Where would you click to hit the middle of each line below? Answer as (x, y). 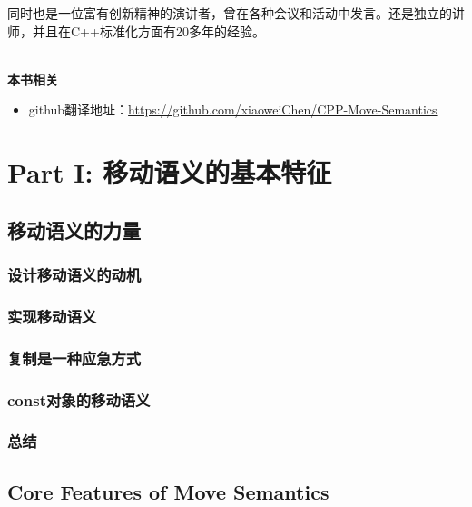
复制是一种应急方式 (74, 358)
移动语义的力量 (74, 229)
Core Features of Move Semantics (168, 491)
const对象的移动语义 (79, 399)
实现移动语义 (52, 316)
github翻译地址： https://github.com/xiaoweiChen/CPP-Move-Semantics (233, 109)
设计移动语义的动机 (74, 275)
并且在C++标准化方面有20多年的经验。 (148, 30)
